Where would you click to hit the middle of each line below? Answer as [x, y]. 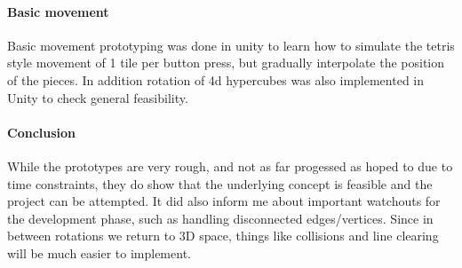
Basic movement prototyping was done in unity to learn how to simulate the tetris [231, 45]
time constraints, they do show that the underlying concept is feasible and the [220, 183]
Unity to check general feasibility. [98, 97]
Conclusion [42, 132]
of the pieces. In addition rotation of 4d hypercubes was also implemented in [215, 79]
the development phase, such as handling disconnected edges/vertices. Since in [220, 218]
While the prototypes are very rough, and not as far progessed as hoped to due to [230, 166]
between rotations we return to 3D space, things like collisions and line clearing [223, 236]
